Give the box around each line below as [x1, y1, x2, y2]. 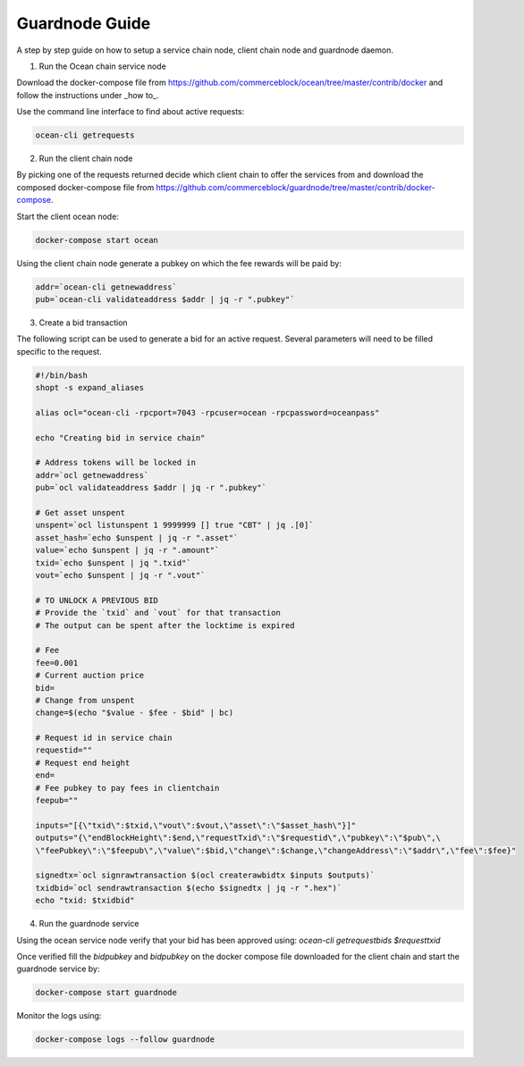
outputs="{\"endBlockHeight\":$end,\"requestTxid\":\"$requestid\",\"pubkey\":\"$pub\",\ [35, 833, 442, 844]
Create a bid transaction [38, 317, 129, 328]
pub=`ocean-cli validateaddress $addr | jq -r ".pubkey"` [35, 294, 295, 304]
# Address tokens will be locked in [35, 457, 197, 468]
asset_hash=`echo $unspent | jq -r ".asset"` [35, 533, 239, 542]
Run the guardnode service [38, 919, 139, 929]
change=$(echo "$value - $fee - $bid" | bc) [35, 708, 234, 718]
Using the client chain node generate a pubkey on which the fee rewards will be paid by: [16, 257, 342, 268]
